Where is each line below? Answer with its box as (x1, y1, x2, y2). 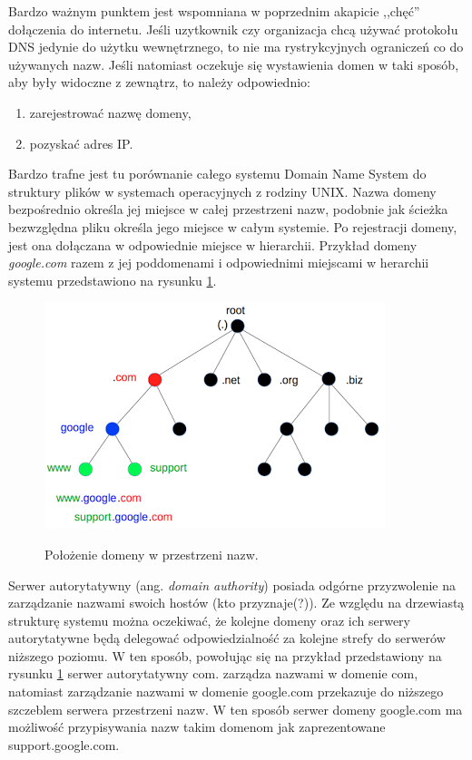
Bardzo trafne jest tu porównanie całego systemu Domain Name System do (8, 164, 427, 183)
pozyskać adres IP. (29, 133, 133, 152)
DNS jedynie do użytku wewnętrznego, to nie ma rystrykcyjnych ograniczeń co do (8, 37, 464, 56)
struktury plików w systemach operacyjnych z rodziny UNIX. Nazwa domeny (8, 181, 437, 200)
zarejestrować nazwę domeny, (29, 102, 192, 122)
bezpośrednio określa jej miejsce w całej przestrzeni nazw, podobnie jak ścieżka (8, 200, 448, 219)
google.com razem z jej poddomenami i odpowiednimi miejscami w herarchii (8, 253, 429, 272)
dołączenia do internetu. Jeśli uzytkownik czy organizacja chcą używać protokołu (8, 19, 458, 38)
